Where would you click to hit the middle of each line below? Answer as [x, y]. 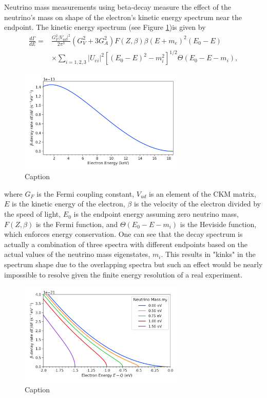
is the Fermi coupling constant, [85, 193]
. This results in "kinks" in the [208, 254]
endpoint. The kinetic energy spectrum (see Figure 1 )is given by [105, 27]
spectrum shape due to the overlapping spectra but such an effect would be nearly [133, 264]
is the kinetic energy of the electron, [69, 204]
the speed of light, [33, 214]
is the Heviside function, [218, 224]
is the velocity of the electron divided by [197, 204]
